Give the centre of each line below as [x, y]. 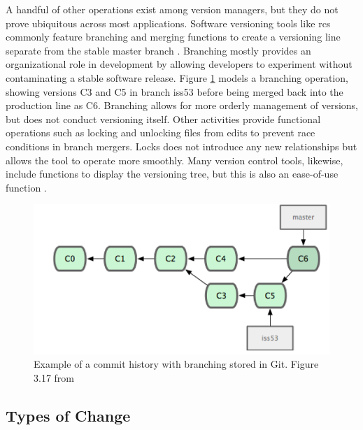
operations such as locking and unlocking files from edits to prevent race [161, 132]
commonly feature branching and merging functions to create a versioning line [173, 37]
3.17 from [54, 378]
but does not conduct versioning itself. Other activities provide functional [163, 119]
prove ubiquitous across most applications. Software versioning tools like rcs [168, 23]
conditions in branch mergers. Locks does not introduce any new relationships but [181, 146]
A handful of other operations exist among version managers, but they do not [172, 9]
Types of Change [68, 415]
